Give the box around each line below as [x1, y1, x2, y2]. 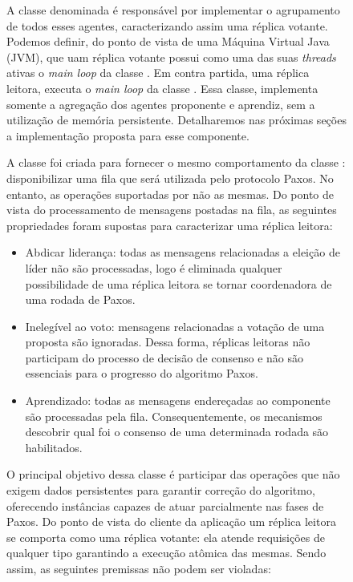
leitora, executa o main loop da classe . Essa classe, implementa [6, 79, 319, 96]
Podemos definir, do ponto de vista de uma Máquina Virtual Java [6, 33, 330, 50]
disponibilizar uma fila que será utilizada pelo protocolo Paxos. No [6, 169, 334, 186]
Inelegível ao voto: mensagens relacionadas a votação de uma [25, 317, 325, 334]
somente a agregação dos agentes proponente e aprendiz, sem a [6, 95, 315, 112]
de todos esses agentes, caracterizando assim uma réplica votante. [6, 17, 328, 34]
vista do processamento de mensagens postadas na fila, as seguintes [6, 201, 337, 218]
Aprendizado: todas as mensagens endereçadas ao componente [25, 392, 331, 409]
